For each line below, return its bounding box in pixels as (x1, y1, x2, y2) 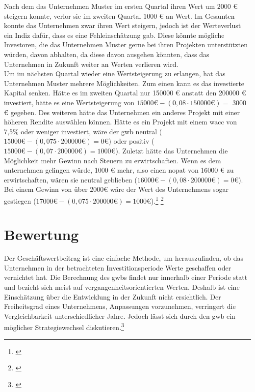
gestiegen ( (4, 195, 36, 206)
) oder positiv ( (108, 136, 154, 146)
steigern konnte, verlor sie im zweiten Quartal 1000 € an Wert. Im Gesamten (4, 10, 235, 21)
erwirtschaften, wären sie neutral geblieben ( (4, 174, 137, 184)
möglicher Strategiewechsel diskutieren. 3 (4, 321, 124, 332)
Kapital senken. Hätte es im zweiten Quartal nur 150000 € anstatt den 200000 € (4, 88, 246, 98)
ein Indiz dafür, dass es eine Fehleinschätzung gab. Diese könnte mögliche (4, 30, 225, 40)
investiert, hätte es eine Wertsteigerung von (4, 97, 134, 107)
